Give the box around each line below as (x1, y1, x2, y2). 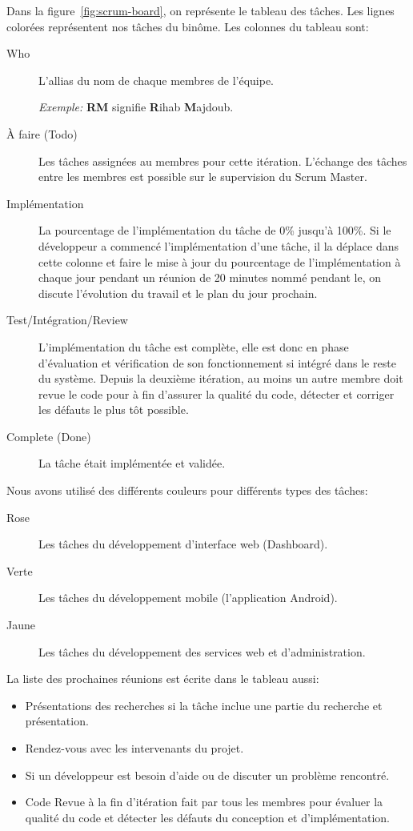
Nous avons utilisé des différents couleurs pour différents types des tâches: (6, 482, 368, 499)
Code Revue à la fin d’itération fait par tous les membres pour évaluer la (25, 793, 383, 810)
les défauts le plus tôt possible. (38, 401, 189, 418)
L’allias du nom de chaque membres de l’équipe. (38, 71, 274, 88)
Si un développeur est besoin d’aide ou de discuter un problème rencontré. (25, 766, 390, 783)
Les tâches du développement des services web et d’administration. (38, 643, 366, 660)
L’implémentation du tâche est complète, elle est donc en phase (38, 338, 349, 355)
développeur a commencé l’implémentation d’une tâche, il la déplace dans (38, 237, 399, 254)
